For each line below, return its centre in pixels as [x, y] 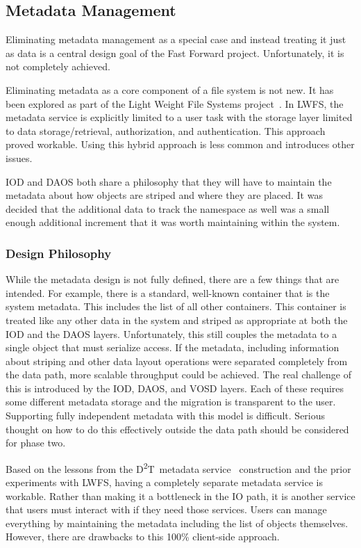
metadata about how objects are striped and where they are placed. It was [164, 195]
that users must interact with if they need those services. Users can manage [166, 509]
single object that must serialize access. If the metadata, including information [173, 347]
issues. [19, 158]
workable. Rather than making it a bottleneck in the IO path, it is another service [180, 495]
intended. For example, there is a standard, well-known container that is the [168, 292]
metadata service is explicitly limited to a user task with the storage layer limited [179, 117]
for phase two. [36, 443]
